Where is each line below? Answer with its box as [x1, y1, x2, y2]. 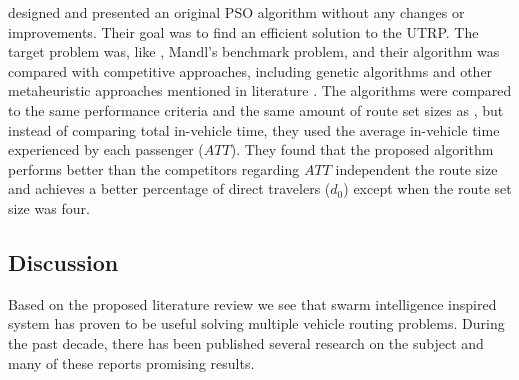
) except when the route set [343, 178, 512, 199]
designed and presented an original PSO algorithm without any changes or [8, 2, 465, 22]
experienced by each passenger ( [8, 139, 204, 160]
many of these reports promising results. [8, 352, 255, 373]
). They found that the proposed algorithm [230, 139, 494, 160]
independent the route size [335, 158, 498, 179]
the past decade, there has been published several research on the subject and [8, 332, 484, 353]
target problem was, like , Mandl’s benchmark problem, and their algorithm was [8, 41, 500, 62]
